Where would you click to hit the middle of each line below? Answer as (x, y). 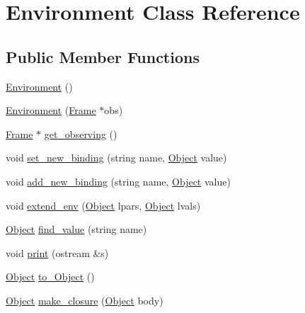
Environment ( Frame (51, 110)
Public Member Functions (103, 56)
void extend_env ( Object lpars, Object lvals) (103, 205)
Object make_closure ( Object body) (85, 300)
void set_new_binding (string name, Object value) (116, 158)
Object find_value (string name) (76, 229)
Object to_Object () (50, 277)
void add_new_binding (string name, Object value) (118, 181)
